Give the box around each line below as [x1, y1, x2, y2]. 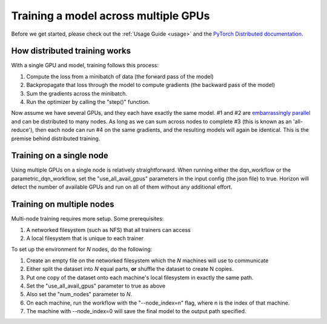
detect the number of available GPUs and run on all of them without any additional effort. [11, 183, 233, 190]
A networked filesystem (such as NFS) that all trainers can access [26, 226, 191, 233]
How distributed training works [11, 46, 131, 56]
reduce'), [11, 126, 35, 134]
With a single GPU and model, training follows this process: [11, 62, 159, 69]
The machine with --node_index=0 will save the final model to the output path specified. [26, 308, 246, 315]
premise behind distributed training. [11, 135, 101, 142]
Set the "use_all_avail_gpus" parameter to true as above [26, 282, 166, 290]
